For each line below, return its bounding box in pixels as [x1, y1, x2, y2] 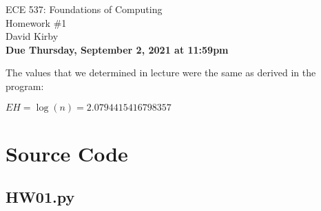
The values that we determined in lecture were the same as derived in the [6, 65, 316, 80]
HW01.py [6, 186, 75, 208]
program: [6, 78, 44, 93]
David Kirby [6, 29, 59, 43]
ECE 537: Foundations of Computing [6, 2, 163, 16]
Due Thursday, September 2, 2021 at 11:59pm [6, 42, 229, 56]
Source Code [6, 139, 128, 167]
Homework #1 [6, 15, 67, 30]
